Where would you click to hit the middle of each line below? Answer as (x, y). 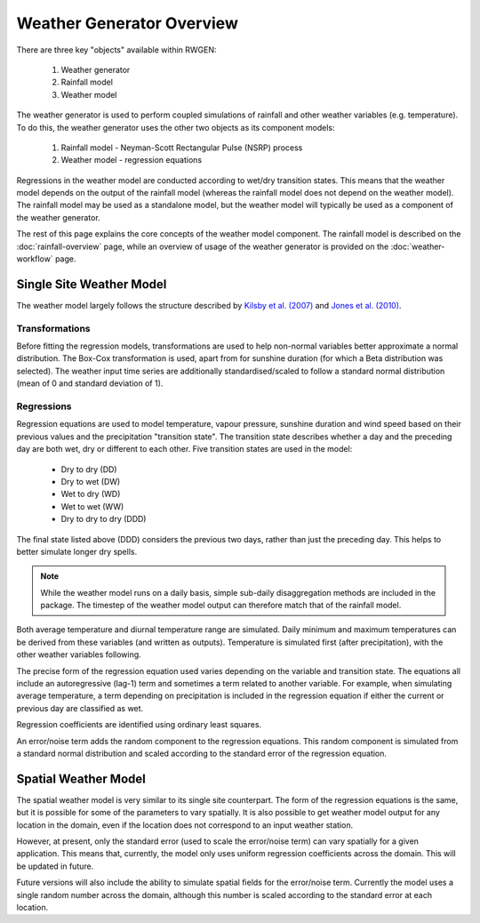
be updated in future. (55, 866)
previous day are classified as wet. (80, 708)
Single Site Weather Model (92, 284)
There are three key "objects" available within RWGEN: (116, 50)
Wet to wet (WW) (92, 506)
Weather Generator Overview (128, 23)
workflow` (35, 259)
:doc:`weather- (418, 246)
